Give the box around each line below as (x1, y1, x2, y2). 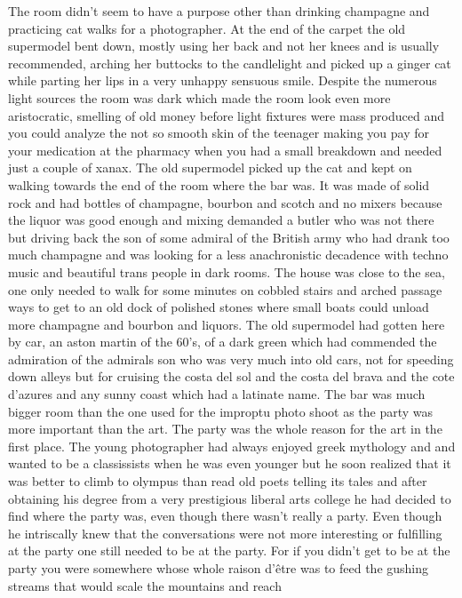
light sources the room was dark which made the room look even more (8, 88, 391, 107)
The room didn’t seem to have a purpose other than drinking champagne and (8, 2, 430, 20)
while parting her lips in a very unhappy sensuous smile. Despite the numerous (8, 71, 437, 90)
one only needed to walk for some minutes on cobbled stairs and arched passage (8, 280, 442, 299)
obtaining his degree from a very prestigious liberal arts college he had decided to (8, 489, 451, 507)
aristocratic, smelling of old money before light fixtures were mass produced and (8, 106, 445, 124)
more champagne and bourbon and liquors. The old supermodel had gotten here (8, 315, 445, 333)
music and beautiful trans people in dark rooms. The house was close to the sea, (8, 262, 445, 281)
